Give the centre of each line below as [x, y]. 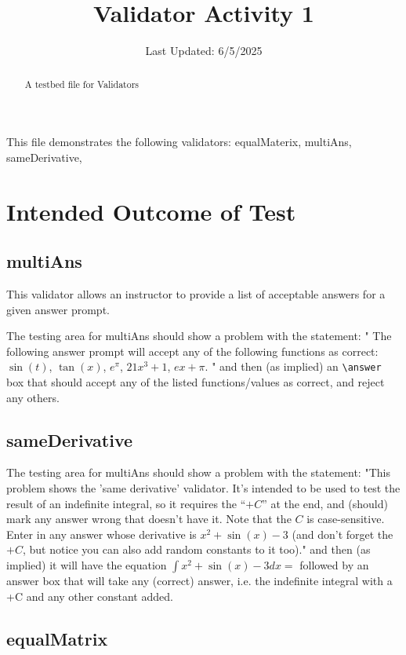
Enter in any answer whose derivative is [101, 534]
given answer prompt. [58, 309]
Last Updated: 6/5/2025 [204, 51]
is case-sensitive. [346, 519]
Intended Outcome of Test [151, 211]
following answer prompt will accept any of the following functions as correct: [192, 351]
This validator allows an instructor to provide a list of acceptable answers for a [196, 293]
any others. [33, 397]
